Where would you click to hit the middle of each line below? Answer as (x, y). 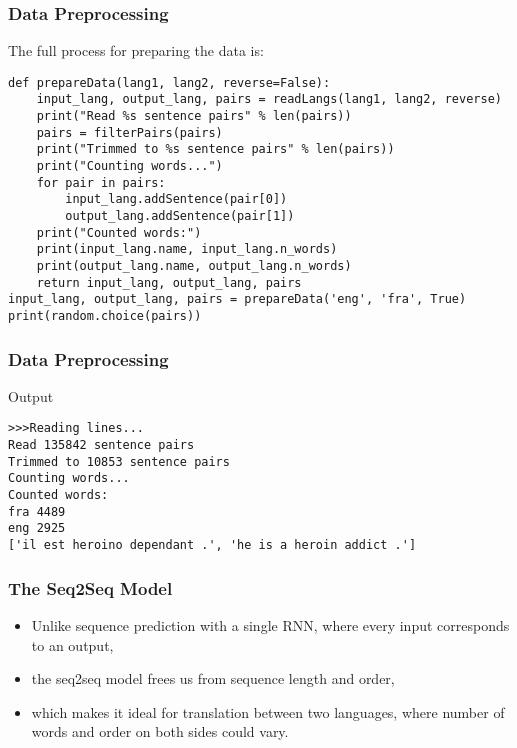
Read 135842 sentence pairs (101, 445)
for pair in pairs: (101, 182)
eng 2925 (37, 528)
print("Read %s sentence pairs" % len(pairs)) (194, 116)
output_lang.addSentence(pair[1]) (180, 216)
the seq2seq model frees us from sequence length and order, (213, 678)
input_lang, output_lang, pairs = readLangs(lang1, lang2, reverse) (269, 99)
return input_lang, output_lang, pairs (169, 282)
